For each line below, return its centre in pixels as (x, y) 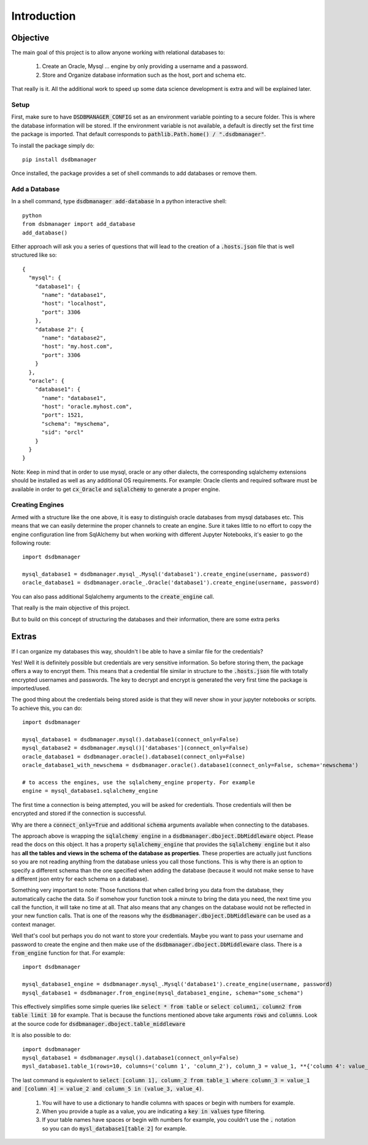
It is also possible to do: (41, 1035)
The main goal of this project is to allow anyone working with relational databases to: (118, 53)
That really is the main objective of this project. (71, 608)
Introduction (44, 16)
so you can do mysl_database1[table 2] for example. (114, 1128)
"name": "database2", (74, 338)
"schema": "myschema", (75, 424)
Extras (24, 637)
